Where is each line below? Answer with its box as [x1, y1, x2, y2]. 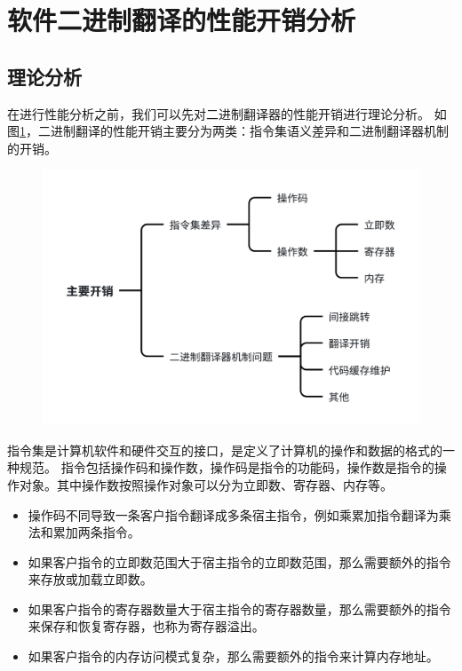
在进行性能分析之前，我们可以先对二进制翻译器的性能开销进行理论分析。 [7, 104, 430, 122]
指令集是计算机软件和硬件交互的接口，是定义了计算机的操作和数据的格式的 [7, 440, 442, 459]
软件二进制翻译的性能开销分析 [7, 2, 356, 38]
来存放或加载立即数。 [28, 570, 153, 588]
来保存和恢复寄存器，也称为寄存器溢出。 [28, 617, 265, 635]
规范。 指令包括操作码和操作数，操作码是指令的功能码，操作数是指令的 [19, 458, 434, 477]
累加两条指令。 [52, 523, 140, 541]
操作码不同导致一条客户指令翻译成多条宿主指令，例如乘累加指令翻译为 [28, 505, 439, 524]
